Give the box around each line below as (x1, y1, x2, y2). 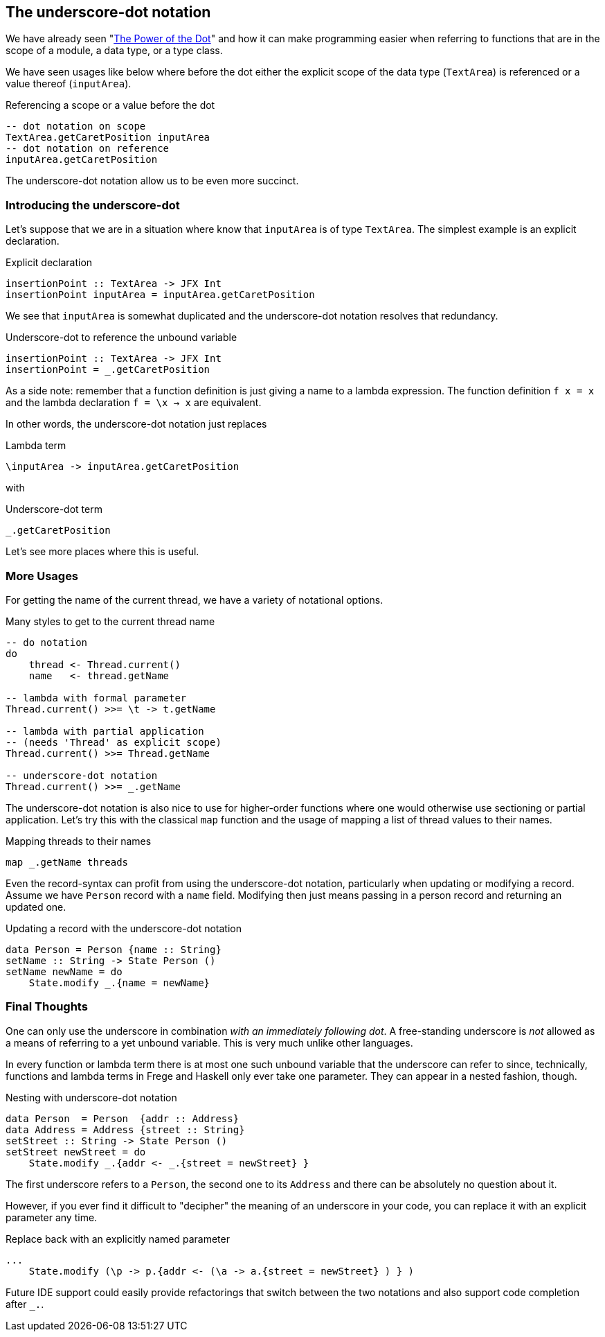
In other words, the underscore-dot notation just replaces (6, 418, 267, 430)
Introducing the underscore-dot (6, 198, 180, 212)
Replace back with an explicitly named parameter (6, 1232, 230, 1245)
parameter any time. (6, 1211, 98, 1223)
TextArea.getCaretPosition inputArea (6, 132, 210, 143)
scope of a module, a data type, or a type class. (6, 44, 223, 57)
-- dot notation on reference (6, 143, 170, 155)
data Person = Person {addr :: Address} (6, 1112, 240, 1124)
